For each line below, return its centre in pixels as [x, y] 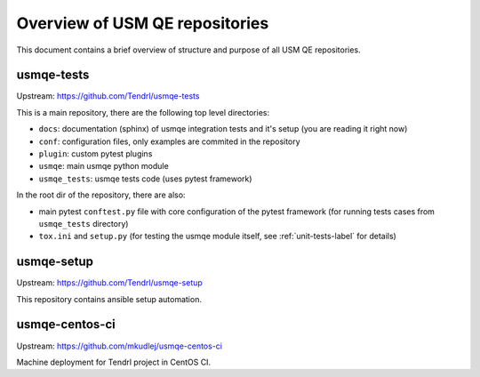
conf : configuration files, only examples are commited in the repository [170, 141]
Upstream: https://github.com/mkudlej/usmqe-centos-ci [119, 346]
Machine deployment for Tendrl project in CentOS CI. [114, 362]
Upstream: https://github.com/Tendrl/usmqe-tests [108, 96]
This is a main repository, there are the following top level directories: [143, 112]
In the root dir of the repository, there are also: [101, 195]
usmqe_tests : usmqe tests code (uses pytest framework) [145, 179]
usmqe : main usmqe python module [104, 166]
